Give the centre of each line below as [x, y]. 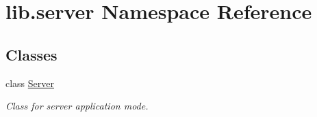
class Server [30, 83]
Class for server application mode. [77, 106]
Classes [31, 54]
